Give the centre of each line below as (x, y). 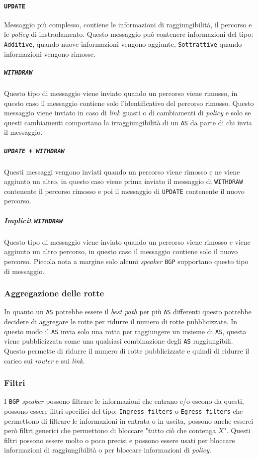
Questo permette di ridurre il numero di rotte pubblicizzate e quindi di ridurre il (127, 350)
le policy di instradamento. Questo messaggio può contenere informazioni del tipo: (129, 34)
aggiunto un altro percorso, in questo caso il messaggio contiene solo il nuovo (121, 251)
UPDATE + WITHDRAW (34, 151)
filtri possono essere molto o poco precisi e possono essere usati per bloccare (120, 440)
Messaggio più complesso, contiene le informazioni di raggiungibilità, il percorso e (128, 24)
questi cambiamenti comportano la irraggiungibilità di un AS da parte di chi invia (128, 122)
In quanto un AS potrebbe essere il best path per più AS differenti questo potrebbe (128, 312)
